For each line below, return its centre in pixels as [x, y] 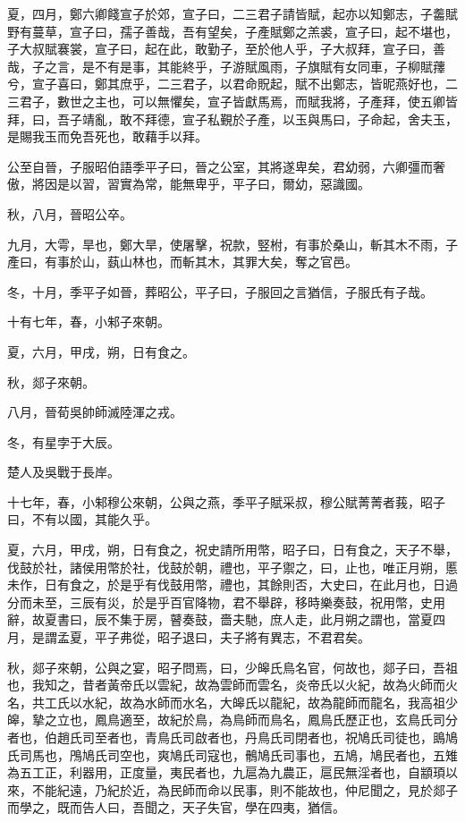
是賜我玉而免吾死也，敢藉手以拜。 [107, 136]
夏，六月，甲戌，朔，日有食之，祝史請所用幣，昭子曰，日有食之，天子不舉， [232, 550]
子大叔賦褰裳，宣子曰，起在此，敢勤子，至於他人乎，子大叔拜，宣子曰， [220, 49]
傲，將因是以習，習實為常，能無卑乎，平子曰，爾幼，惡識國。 [189, 184]
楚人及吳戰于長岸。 [63, 472]
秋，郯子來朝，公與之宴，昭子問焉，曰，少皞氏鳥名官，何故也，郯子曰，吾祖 [232, 667]
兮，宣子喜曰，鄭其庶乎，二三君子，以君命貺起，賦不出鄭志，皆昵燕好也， [226, 84]
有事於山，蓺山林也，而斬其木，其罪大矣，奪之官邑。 [201, 262]
